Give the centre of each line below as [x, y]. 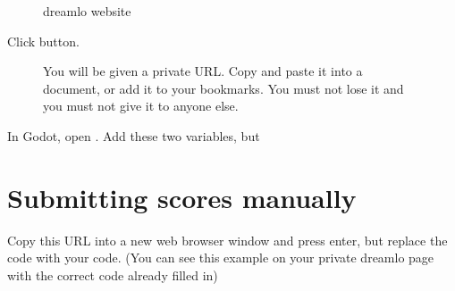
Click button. [43, 41]
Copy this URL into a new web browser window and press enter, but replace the [227, 240]
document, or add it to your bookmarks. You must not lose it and [223, 88]
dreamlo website [87, 11]
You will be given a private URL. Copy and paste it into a [203, 71]
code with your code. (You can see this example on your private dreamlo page [221, 258]
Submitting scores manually [182, 197]
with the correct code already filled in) [113, 274]
